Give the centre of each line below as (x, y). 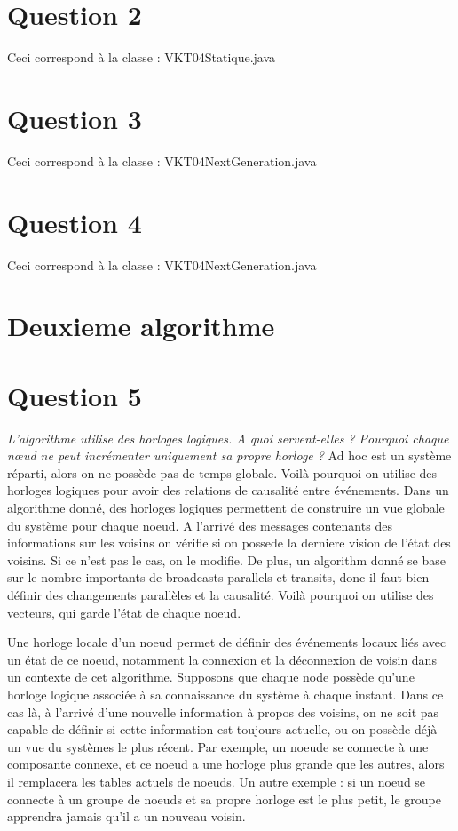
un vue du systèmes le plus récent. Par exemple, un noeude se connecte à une (218, 746)
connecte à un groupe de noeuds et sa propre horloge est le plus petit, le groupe (224, 799)
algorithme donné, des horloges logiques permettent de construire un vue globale (226, 508)
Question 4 (75, 222)
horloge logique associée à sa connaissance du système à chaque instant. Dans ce (225, 694)
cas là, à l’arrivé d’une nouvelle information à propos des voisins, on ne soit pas (223, 711)
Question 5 (75, 395)
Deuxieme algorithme (141, 326)
